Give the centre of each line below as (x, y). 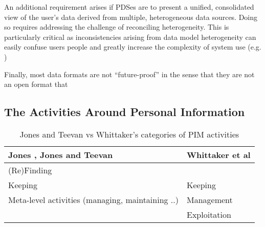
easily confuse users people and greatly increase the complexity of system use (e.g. (133, 47)
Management (210, 199)
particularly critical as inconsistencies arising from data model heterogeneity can (130, 37)
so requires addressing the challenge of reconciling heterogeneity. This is (117, 27)
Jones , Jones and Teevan (61, 154)
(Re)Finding (30, 170)
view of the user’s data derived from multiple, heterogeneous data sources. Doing (131, 17)
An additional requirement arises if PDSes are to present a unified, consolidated (129, 7)
